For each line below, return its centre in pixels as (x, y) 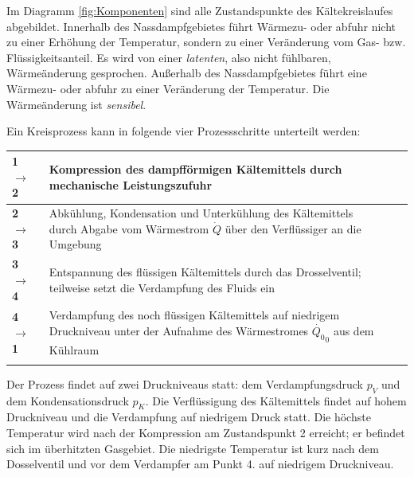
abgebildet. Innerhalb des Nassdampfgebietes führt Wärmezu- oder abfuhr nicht (201, 26)
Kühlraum (74, 349)
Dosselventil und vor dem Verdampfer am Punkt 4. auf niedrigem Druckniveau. (200, 464)
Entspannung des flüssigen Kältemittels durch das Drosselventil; (205, 272)
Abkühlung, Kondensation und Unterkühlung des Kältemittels (201, 213)
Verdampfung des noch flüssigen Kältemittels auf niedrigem (194, 315)
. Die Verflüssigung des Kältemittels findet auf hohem (276, 400)
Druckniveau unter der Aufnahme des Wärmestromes (179, 330)
